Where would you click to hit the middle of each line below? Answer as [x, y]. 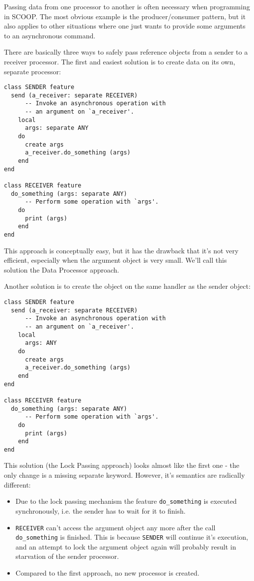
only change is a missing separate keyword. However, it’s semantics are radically [125, 475]
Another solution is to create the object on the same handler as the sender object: [127, 286]
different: [17, 484]
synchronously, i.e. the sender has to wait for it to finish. [100, 510]
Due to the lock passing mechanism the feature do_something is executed [126, 501]
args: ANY [41, 343]
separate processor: [32, 71]
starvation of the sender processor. [67, 556]
